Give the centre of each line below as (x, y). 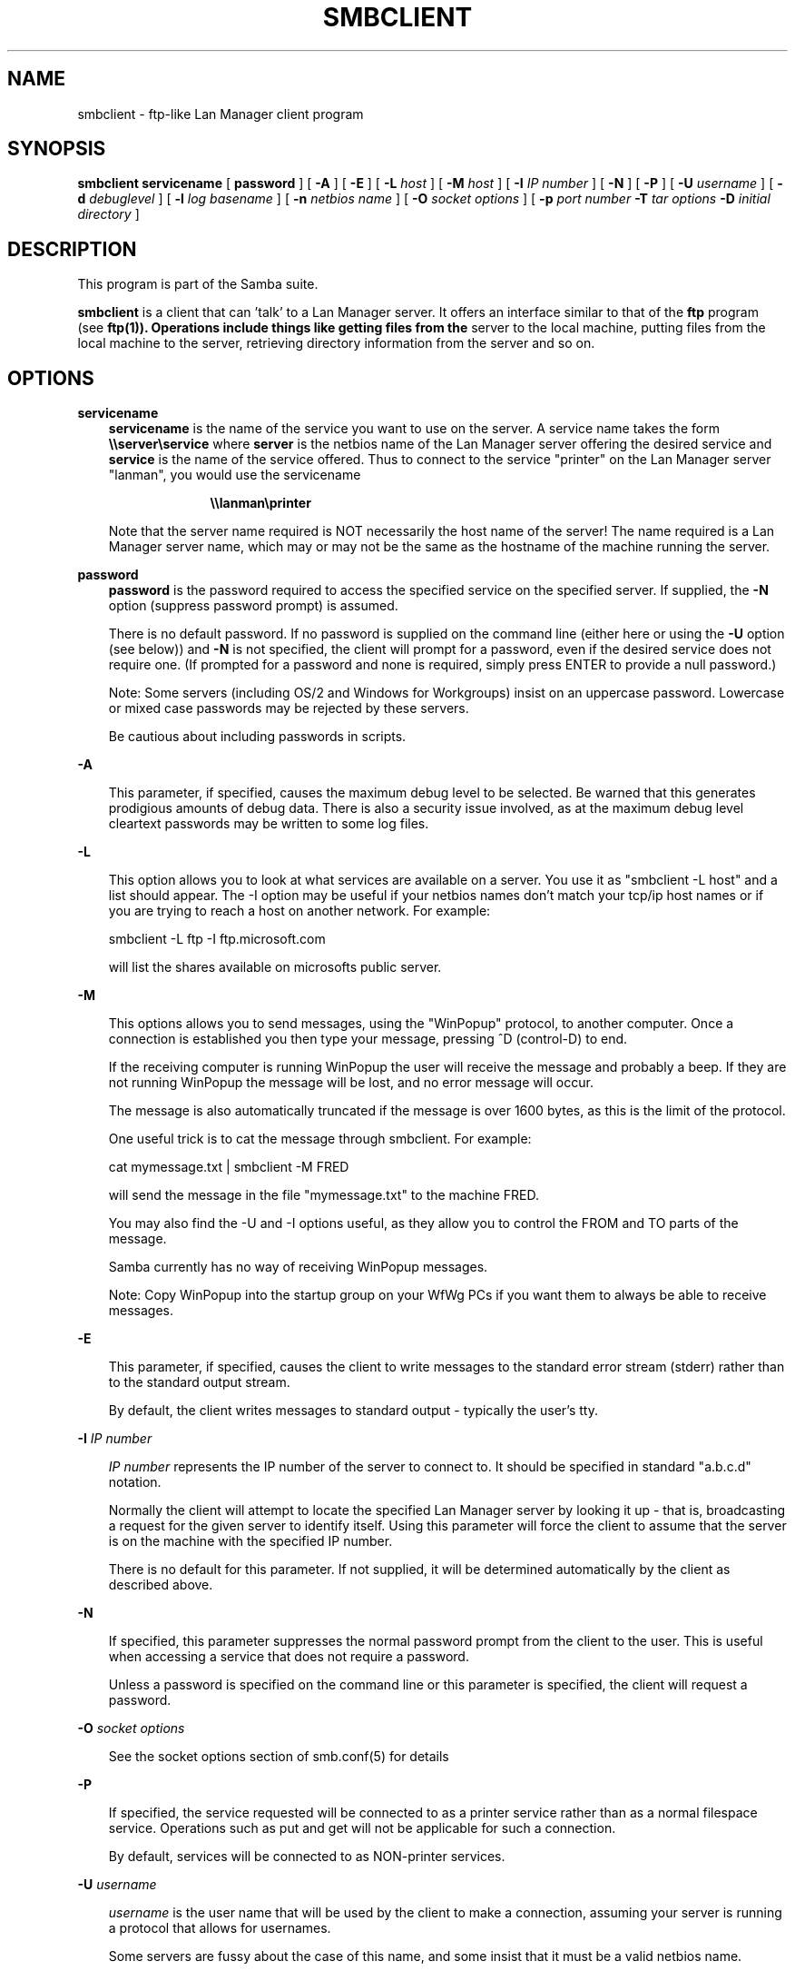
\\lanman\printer (260, 503)
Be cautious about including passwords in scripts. (257, 737)
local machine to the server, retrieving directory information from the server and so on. (336, 343)
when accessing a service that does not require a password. (289, 1657)
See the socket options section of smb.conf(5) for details (279, 1757)
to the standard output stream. (199, 1382)
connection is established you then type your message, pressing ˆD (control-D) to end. (368, 1039)
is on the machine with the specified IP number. (250, 1541)
